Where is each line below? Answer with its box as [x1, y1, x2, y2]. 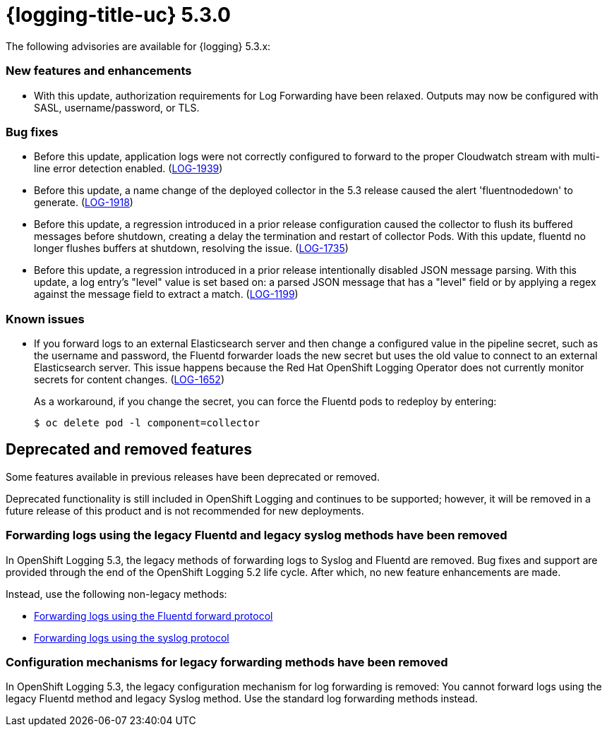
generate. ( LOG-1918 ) [34, 196, 133, 209]
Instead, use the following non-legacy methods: [6, 587, 227, 600]
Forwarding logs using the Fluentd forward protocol [34, 609, 273, 622]
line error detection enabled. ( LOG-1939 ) [34, 162, 223, 175]
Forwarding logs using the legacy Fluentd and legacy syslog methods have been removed [6, 528, 507, 543]
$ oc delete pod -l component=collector [34, 417, 260, 428]
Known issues [6, 311, 85, 326]
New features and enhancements [6, 64, 192, 78]
